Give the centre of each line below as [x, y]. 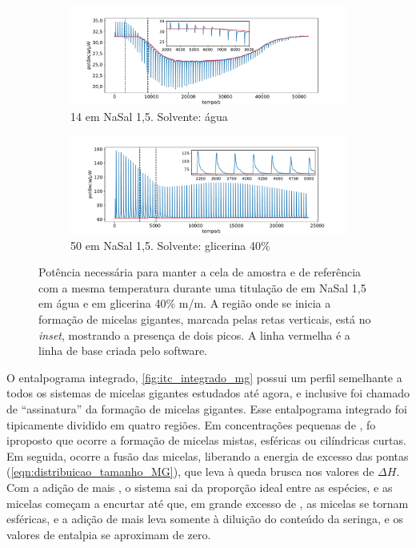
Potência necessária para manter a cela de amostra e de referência [200, 272]
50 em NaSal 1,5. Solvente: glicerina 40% [170, 245]
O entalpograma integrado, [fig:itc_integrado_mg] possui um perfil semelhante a [204, 377]
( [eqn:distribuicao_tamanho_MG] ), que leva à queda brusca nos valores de [190, 471]
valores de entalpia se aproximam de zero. [109, 534]
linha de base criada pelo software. [123, 351]
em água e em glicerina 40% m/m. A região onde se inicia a [185, 303]
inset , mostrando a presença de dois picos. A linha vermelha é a [194, 334]
